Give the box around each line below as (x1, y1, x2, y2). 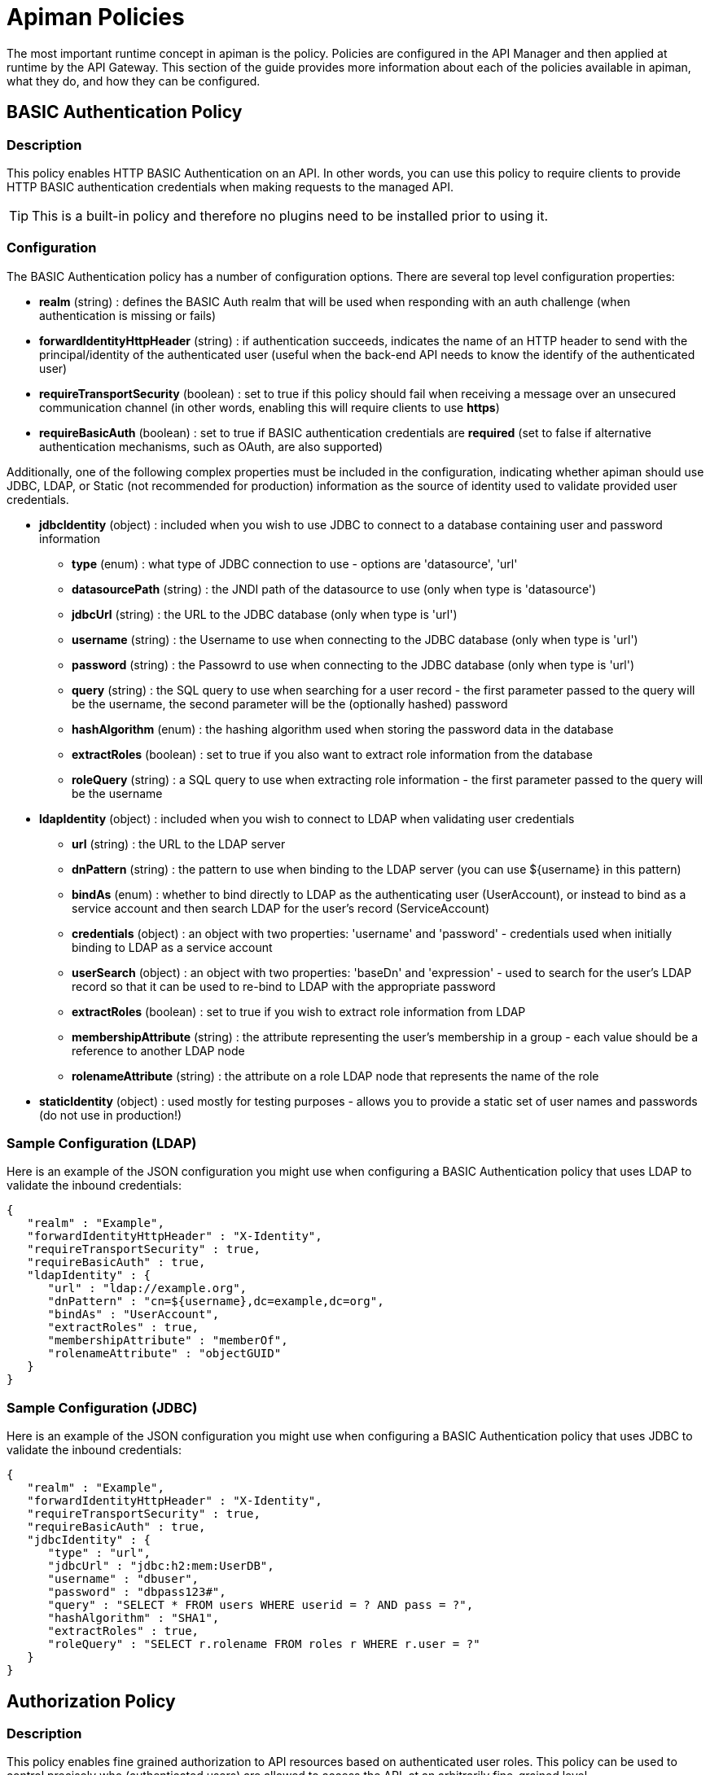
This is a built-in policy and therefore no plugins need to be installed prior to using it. (32, 207, 549, 224)
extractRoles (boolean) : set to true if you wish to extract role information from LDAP (72, 1004, 526, 1019)
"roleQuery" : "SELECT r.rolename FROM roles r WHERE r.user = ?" (47, 1637, 480, 1651)
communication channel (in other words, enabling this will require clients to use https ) (39, 400, 500, 414)
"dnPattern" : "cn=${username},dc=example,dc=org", (47, 1295, 384, 1308)
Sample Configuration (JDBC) (7, 1399, 198, 1416)
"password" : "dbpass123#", (47, 1585, 226, 1599)
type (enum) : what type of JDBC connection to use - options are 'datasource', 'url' (72, 556, 518, 571)
